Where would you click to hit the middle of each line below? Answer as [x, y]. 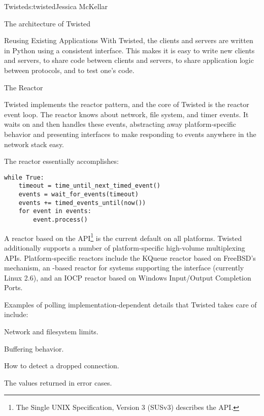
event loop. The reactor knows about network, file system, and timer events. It [126, 114]
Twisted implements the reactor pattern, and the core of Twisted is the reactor [127, 104]
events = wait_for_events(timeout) [78, 195]
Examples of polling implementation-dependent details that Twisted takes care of [130, 304]
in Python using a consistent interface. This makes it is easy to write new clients [129, 50]
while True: [24, 177]
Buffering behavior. [34, 348]
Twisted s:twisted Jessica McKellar [56, 6]
